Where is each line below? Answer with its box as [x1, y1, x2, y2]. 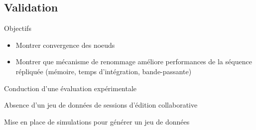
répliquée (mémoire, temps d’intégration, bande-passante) [15, 66, 192, 76]
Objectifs [4, 23, 31, 33]
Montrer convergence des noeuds [15, 39, 115, 50]
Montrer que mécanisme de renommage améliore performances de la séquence [15, 56, 252, 67]
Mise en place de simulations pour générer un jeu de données [4, 116, 190, 127]
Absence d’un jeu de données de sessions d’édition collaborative [4, 100, 198, 110]
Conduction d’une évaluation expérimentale [4, 83, 137, 93]
